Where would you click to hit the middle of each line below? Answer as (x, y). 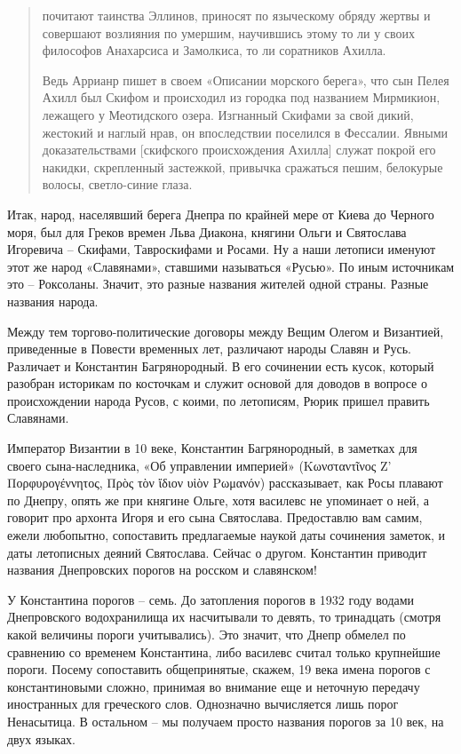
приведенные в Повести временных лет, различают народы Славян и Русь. (209, 349)
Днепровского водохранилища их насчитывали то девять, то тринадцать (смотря (224, 617)
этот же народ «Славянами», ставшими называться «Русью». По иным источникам (231, 266)
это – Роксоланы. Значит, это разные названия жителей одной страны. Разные (218, 284)
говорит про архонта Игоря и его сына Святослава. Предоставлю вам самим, (215, 517)
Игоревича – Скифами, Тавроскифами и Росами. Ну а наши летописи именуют (222, 249)
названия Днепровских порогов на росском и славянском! (162, 570)
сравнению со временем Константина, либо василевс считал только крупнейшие (224, 651)
